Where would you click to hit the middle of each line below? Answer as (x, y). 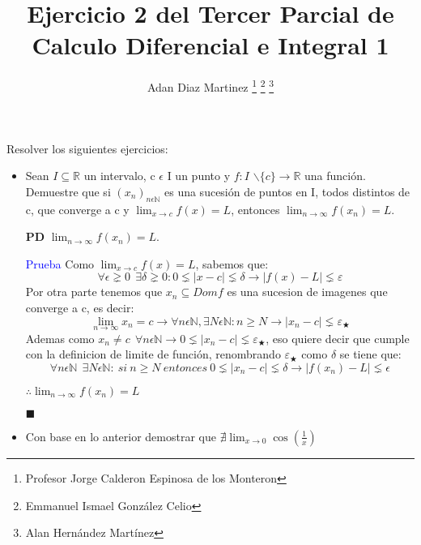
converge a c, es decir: (80, 307)
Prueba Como (60, 263)
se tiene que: (370, 354)
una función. (335, 176)
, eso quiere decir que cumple (338, 338)
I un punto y (199, 176)
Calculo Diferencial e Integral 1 (210, 45)
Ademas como (60, 338)
